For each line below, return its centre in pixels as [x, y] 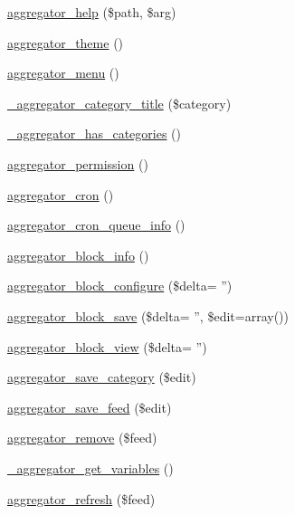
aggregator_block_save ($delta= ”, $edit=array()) [148, 315]
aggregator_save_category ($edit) [102, 377]
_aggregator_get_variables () [90, 467]
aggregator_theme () [66, 42]
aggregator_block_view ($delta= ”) [107, 346]
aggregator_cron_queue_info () [96, 225]
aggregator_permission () [78, 163]
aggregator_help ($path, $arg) [92, 12]
